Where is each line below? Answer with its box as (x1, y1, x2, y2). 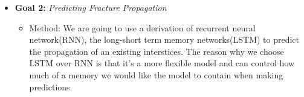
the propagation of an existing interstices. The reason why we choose (29, 45, 284, 57)
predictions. (29, 80, 73, 93)
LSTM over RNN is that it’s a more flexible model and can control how (29, 57, 295, 69)
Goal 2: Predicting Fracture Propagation (15, 1, 167, 13)
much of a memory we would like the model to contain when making (29, 68, 283, 81)
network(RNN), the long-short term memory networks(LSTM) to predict (29, 33, 300, 46)
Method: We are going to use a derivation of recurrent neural (29, 21, 256, 34)
